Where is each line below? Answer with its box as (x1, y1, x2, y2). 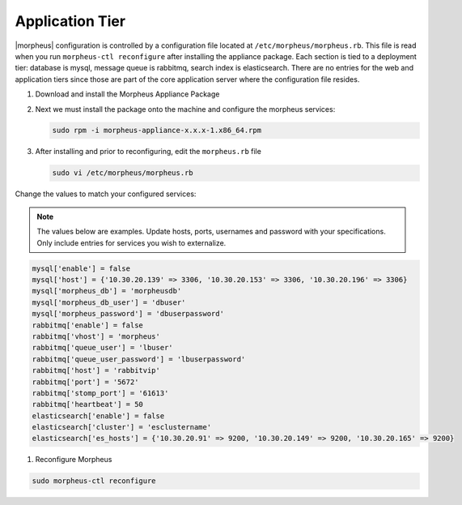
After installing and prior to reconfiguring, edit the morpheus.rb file (35, 147, 262, 156)
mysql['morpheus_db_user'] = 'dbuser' (32, 297, 186, 307)
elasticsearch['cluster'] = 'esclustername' (32, 422, 212, 432)
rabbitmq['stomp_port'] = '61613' (32, 388, 169, 397)
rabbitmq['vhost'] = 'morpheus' (32, 332, 161, 340)
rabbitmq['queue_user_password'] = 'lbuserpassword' (32, 354, 246, 364)
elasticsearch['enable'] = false (32, 411, 165, 421)
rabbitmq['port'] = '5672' (32, 377, 139, 387)
